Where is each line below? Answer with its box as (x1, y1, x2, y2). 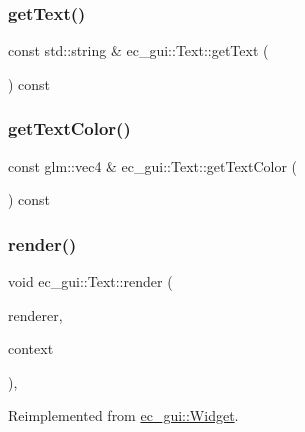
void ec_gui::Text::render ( (8, 271, 173, 292)
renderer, (8, 304, 63, 325)
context (8, 338, 54, 359)
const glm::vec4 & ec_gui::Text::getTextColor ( (8, 155, 298, 176)
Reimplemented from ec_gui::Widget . (8, 405, 239, 426)
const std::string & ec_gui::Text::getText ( (8, 40, 269, 61)
